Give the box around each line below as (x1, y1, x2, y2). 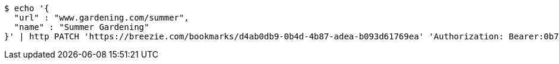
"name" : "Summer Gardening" (14, 22, 149, 32)
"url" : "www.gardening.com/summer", (14, 13, 189, 22)
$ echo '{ (4, 4, 49, 13)
